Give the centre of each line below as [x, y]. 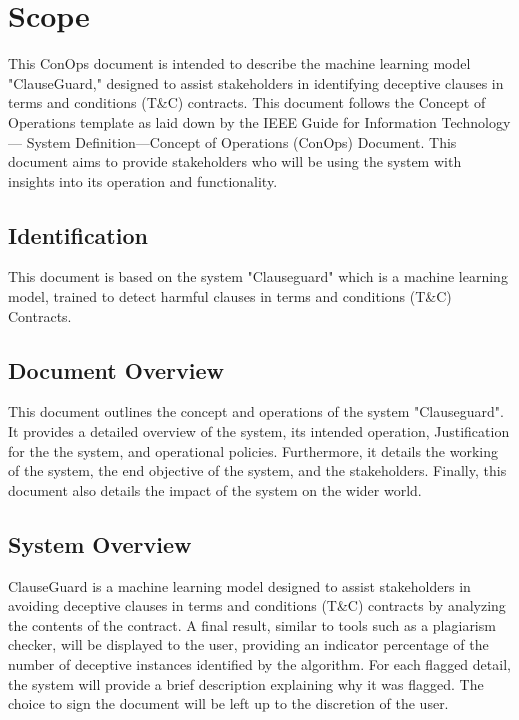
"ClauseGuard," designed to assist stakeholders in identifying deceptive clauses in [256, 82]
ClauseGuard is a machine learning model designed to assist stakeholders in [239, 585]
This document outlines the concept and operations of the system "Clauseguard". [256, 411]
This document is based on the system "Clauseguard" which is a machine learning [258, 276]
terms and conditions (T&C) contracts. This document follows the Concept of [247, 102]
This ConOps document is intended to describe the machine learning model [239, 63]
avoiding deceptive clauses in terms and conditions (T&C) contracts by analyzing [257, 605]
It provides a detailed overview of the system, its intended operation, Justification [259, 431]
